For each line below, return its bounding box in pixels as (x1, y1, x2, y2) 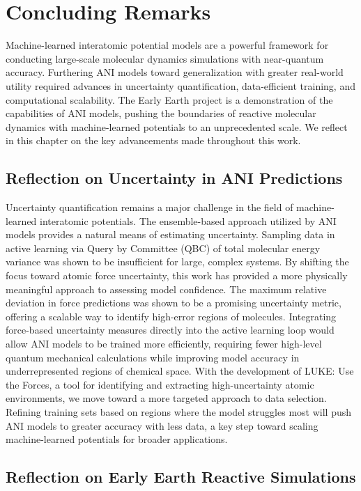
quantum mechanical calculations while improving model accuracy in (6, 350, 300, 364)
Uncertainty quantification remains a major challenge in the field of (6, 200, 293, 215)
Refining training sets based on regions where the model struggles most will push (6, 404, 352, 419)
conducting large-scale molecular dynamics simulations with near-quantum (6, 51, 324, 65)
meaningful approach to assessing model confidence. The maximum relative (6, 281, 327, 296)
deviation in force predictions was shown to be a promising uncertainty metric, (6, 295, 341, 310)
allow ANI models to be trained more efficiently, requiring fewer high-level (6, 336, 322, 351)
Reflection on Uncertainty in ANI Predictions (6, 167, 343, 189)
